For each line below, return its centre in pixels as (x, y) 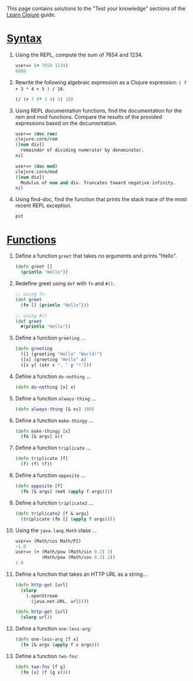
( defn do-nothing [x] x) (45, 387)
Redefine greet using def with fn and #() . (65, 283)
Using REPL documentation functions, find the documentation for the (99, 111)
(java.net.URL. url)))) (60, 601)
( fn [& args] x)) (42, 437)
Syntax (24, 39)
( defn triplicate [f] (41, 459)
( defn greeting (34, 349)
